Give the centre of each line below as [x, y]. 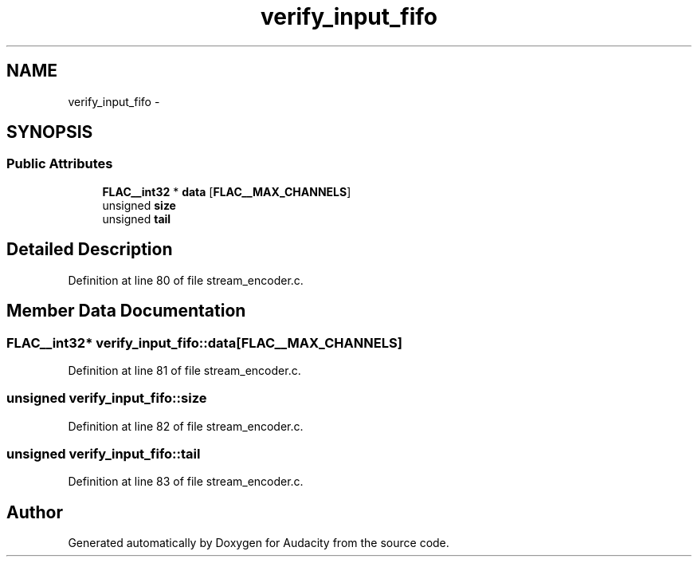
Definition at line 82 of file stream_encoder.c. [186, 426]
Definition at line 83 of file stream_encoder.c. [186, 482]
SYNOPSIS [50, 132]
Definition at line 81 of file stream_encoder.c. [184, 370]
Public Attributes [60, 164]
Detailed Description [90, 250]
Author [35, 512]
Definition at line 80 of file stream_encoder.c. [186, 280]
